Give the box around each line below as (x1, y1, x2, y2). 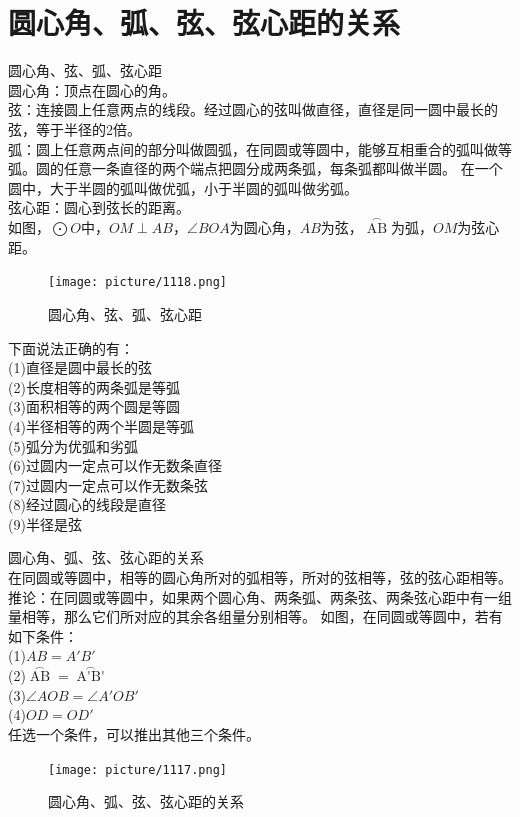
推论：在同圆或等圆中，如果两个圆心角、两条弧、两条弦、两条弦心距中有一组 (8, 586, 512, 607)
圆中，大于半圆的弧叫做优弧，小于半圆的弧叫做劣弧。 (8, 177, 358, 198)
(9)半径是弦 (8, 513, 82, 534)
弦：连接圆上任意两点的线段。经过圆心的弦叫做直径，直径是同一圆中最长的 (8, 99, 498, 120)
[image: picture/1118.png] (48, 275, 227, 290)
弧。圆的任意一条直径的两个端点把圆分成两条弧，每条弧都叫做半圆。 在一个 (8, 158, 503, 179)
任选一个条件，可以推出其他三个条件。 (8, 724, 260, 745)
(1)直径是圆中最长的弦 (8, 357, 152, 378)
